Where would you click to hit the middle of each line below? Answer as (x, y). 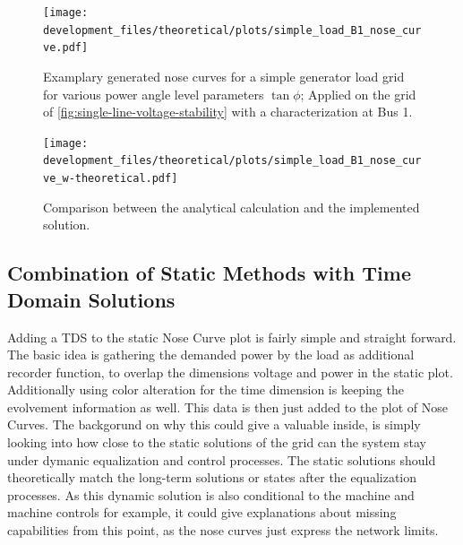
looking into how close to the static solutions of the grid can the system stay (217, 442)
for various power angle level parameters (154, 94)
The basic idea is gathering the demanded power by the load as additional (211, 355)
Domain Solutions (91, 299)
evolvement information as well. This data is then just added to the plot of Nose (227, 407)
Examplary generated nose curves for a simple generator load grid (224, 76)
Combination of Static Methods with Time (209, 273)
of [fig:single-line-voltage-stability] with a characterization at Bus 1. (228, 112)
